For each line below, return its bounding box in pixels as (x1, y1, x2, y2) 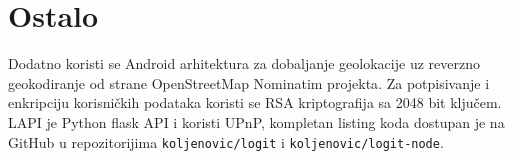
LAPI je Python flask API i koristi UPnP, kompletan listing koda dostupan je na (8, 111, 505, 132)
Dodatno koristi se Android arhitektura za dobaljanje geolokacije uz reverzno (8, 53, 480, 74)
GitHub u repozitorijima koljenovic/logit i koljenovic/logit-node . (8, 131, 444, 152)
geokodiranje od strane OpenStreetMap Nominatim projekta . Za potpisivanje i (8, 72, 490, 93)
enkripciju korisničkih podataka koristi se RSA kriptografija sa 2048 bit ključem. (8, 92, 502, 113)
